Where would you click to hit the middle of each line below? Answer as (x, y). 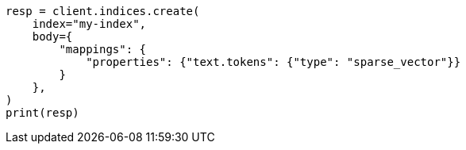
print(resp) (42, 113)
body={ (52, 37)
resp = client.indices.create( (103, 11)
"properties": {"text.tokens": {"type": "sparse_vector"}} (273, 62)
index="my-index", (89, 24)
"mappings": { (103, 49)
